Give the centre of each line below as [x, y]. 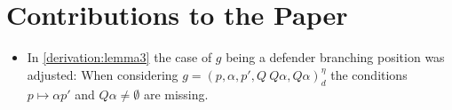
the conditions [369, 74]
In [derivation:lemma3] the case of [119, 57]
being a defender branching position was [335, 57]
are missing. [176, 94]
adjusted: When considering [103, 74]
